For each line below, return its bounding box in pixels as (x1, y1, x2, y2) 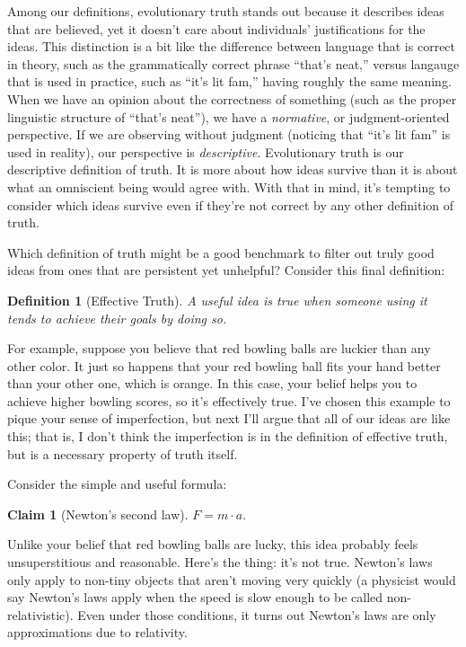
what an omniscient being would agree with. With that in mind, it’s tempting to (7, 177, 451, 196)
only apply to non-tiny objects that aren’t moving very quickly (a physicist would (7, 570, 456, 589)
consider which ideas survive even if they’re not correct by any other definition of (7, 195, 454, 214)
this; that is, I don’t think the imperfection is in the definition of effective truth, (7, 427, 448, 446)
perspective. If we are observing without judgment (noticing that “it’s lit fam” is (7, 125, 451, 144)
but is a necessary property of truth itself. (7, 444, 238, 463)
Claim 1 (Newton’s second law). (7, 504, 189, 523)
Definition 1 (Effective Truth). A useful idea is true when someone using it (7, 290, 427, 309)
